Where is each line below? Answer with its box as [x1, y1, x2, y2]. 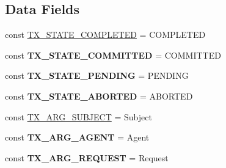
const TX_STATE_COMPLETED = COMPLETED [5, 28, 206, 41]
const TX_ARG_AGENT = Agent [5, 131, 150, 144]
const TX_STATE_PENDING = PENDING [5, 69, 189, 82]
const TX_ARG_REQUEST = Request [5, 151, 169, 164]
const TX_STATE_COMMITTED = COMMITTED [5, 48, 221, 61]
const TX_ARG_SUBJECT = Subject [5, 110, 152, 123]
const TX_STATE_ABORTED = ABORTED [5, 89, 193, 102]
